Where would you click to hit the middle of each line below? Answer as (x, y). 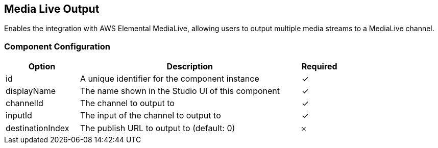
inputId (19, 116)
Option (42, 67)
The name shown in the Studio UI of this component (180, 91)
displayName (31, 91)
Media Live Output (52, 9)
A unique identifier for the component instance (169, 79)
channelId (25, 103)
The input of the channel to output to (150, 116)
